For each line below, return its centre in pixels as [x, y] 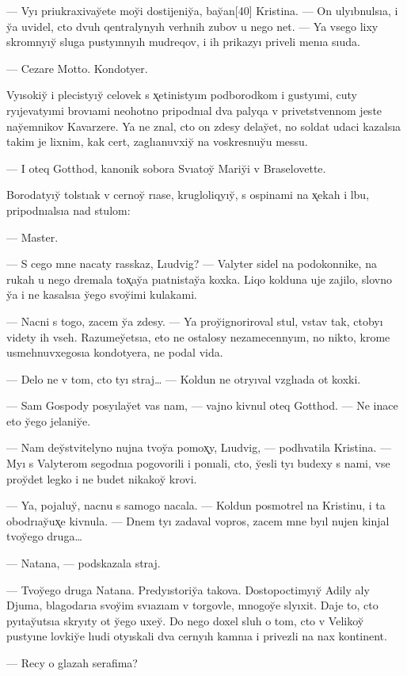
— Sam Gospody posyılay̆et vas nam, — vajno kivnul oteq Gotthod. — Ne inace [202, 405]
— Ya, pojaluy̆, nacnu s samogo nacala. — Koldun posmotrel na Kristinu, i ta [196, 505]
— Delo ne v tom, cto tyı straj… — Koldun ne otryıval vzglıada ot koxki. [184, 378]
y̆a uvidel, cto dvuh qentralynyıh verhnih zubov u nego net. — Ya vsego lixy [192, 26]
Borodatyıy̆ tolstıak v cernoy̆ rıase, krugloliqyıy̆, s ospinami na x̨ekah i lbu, [188, 195]
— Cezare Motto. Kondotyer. [77, 68]
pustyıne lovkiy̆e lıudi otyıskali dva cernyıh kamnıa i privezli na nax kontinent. [197, 636]
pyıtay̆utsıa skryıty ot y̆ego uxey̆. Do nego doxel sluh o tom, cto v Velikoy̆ [185, 620]
